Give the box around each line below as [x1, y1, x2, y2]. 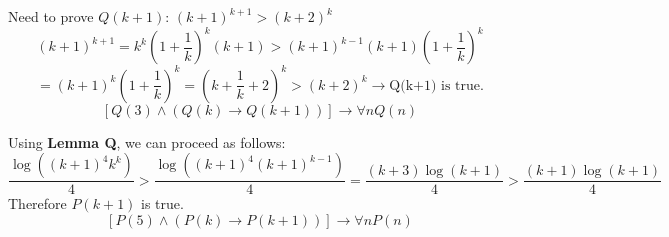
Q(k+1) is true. [389, 78, 484, 93]
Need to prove [8, 6, 94, 26]
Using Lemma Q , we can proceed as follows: [8, 131, 286, 152]
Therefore [8, 193, 67, 214]
